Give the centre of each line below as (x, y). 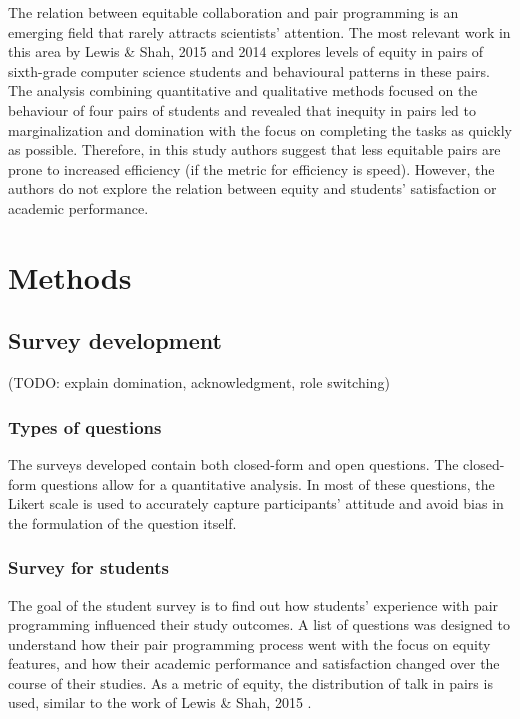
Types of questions (85, 426)
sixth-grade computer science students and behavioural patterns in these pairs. (249, 70)
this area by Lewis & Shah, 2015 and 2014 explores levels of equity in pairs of (246, 51)
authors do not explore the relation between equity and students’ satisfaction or (252, 188)
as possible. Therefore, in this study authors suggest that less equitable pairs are (254, 149)
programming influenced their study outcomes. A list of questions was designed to (259, 624)
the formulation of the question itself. (122, 522)
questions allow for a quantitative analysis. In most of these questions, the (268, 483)
